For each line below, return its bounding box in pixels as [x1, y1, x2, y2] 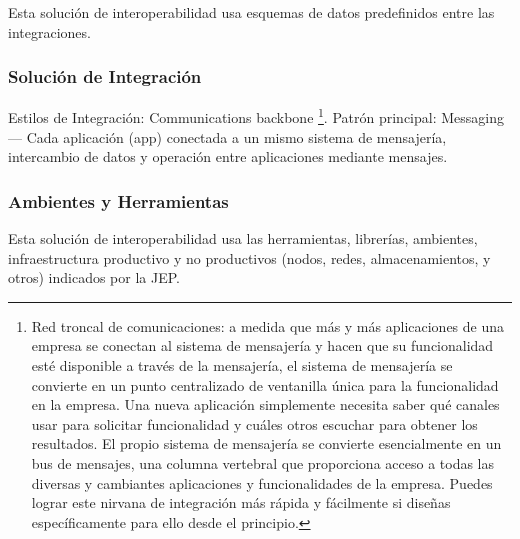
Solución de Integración [8, 64, 202, 89]
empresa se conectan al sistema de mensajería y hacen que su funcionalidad [31, 335, 494, 356]
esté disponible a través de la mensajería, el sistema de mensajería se [31, 355, 453, 376]
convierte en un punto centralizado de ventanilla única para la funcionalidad [31, 374, 499, 395]
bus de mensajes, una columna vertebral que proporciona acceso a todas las [31, 453, 495, 473]
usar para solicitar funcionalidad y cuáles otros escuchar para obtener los [31, 413, 478, 434]
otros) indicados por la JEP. [8, 267, 180, 288]
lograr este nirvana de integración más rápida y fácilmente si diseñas [31, 492, 451, 513]
